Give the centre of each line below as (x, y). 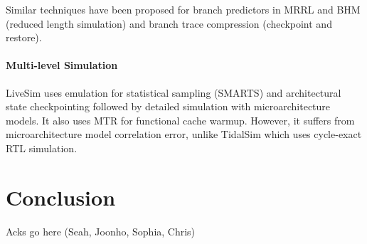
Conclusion (61, 197)
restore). (24, 37)
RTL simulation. (42, 148)
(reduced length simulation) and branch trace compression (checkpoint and (169, 23)
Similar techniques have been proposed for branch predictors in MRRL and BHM (183, 9)
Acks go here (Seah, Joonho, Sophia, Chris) (101, 231)
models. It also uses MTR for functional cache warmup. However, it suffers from (180, 120)
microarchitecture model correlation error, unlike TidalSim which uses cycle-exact (184, 134)
